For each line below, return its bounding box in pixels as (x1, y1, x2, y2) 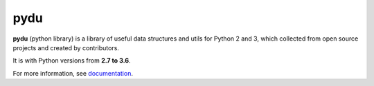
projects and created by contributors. (12, 43, 119, 52)
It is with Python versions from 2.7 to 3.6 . (12, 56, 131, 65)
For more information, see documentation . (12, 69, 133, 77)
